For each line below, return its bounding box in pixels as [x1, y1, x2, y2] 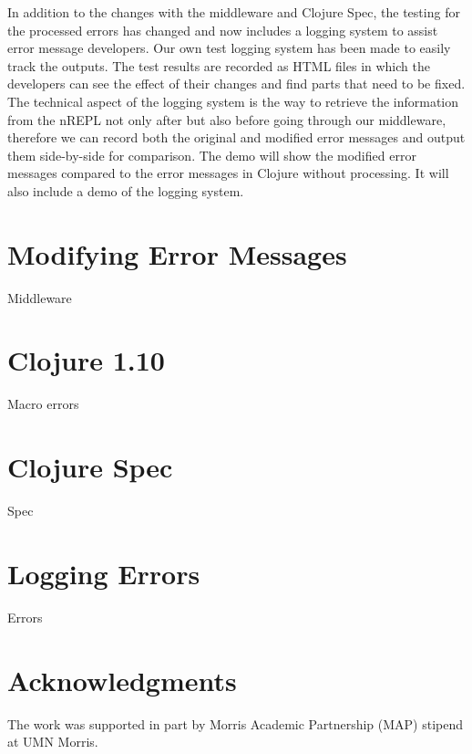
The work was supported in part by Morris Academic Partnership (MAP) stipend [7, 714, 464, 733]
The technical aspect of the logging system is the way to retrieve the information [7, 91, 459, 110]
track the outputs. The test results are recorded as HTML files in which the [7, 56, 430, 75]
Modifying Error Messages [7, 235, 347, 272]
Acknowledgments [7, 661, 237, 698]
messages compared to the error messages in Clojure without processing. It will [7, 163, 449, 183]
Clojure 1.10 [7, 341, 165, 379]
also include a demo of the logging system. [7, 181, 244, 200]
